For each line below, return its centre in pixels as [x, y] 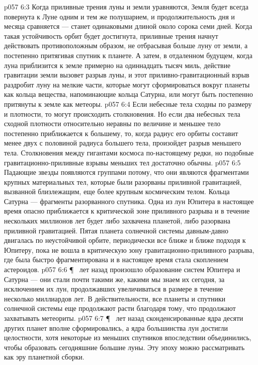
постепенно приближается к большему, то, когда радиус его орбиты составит [121, 133]
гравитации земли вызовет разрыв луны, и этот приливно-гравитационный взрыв [127, 75]
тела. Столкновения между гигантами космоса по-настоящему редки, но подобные [129, 152]
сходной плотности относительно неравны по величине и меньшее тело [112, 123]
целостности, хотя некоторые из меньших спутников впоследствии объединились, [128, 337]
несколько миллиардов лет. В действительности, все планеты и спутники [115, 298]
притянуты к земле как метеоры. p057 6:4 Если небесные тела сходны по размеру [128, 104]
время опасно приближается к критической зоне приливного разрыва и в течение [127, 211]
